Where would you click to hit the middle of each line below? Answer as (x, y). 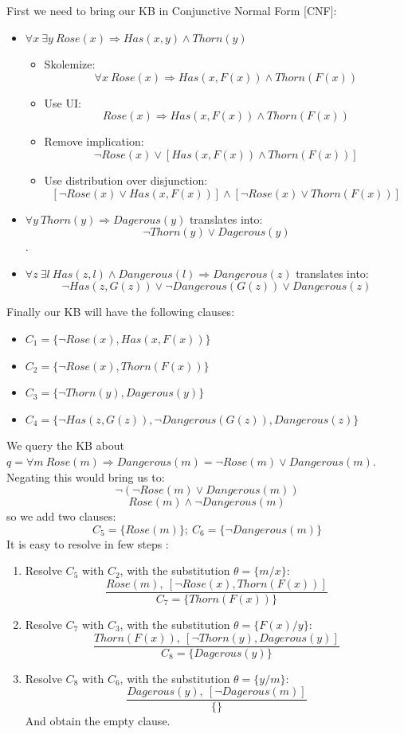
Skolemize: (70, 64)
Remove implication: (94, 141)
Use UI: (63, 102)
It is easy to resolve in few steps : (88, 543)
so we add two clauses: (61, 516)
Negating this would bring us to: (86, 476)
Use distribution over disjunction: (126, 180)
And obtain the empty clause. (98, 721)
